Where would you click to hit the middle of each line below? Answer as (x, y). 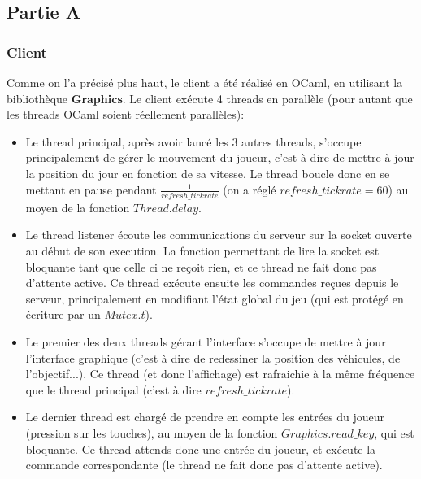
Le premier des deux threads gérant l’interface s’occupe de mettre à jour (206, 342)
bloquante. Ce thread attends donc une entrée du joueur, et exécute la (201, 449)
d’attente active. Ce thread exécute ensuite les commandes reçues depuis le (212, 283)
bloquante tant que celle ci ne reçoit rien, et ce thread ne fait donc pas (201, 266)
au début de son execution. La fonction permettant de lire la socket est (202, 251)
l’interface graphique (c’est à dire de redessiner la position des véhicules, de (213, 357)
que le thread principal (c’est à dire (113, 389)
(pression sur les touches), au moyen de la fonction (152, 433)
